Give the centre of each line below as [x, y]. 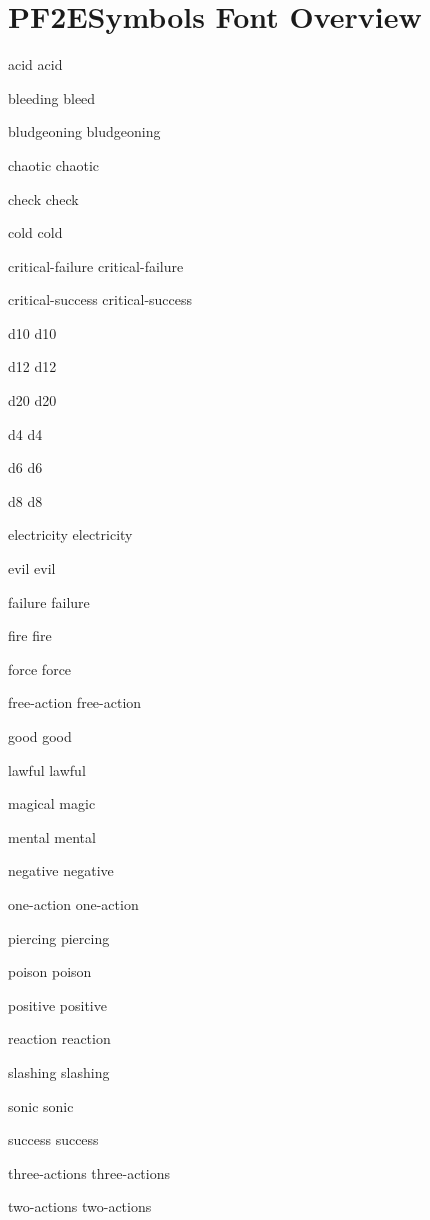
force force [40, 668]
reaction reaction [59, 1038]
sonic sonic [41, 1105]
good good [40, 736]
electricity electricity [70, 534]
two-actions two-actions [80, 1206]
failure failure [49, 601]
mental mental [52, 836]
